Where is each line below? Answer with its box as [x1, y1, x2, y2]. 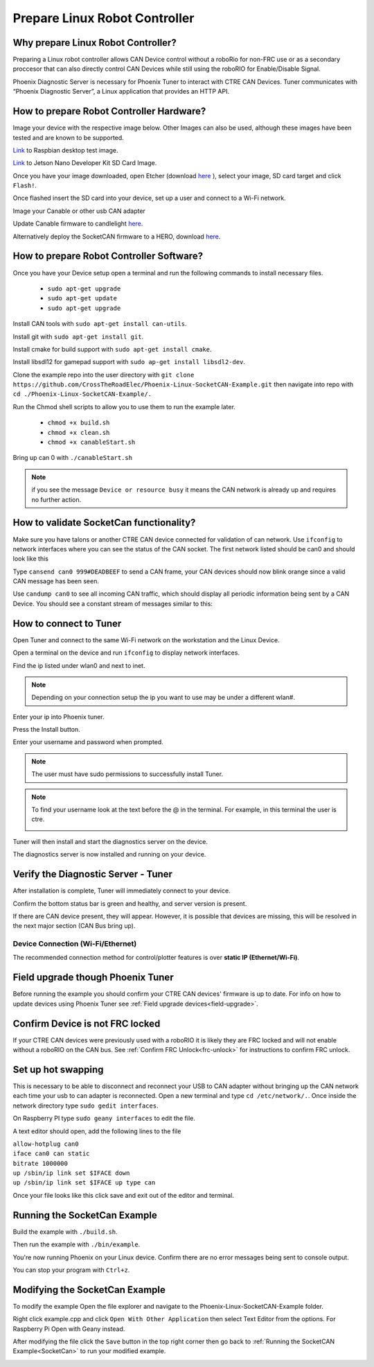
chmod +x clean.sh [47, 429, 110, 436]
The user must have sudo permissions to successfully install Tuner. [31, 770, 224, 778]
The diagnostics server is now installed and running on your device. [12, 850, 206, 859]
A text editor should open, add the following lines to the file [12, 1127, 181, 1135]
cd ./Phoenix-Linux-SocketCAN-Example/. [12, 390, 152, 398]
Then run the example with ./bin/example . [12, 1240, 141, 1248]
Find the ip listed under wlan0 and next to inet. [12, 661, 145, 669]
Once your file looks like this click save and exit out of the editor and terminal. [12, 1191, 235, 1199]
